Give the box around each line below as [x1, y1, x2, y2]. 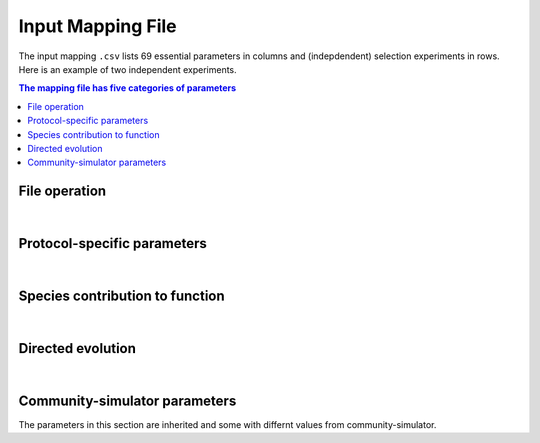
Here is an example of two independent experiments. [18, 63, 237, 75]
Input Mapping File [18, 15, 177, 37]
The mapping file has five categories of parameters [18, 82, 237, 94]
